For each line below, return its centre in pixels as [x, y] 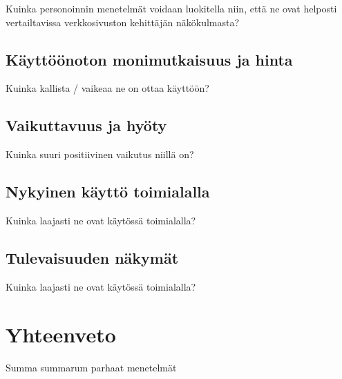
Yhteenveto [61, 334]
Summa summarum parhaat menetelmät [91, 367]
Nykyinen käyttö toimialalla [108, 192]
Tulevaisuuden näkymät [92, 257]
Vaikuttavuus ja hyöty [86, 125]
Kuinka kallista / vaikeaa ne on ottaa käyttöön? [107, 88]
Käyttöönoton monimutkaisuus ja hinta [149, 59]
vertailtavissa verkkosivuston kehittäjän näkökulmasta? [123, 22]
